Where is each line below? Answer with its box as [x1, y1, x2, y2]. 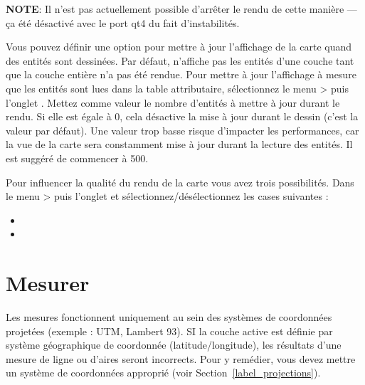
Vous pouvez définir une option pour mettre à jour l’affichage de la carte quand [6, 39, 352, 54]
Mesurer [6, 268, 90, 297]
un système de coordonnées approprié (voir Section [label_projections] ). [6, 365, 321, 380]
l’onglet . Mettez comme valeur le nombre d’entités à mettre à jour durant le [6, 95, 340, 110]
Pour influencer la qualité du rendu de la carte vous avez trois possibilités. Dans [6, 174, 354, 189]
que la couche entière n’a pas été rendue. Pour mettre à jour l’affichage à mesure [6, 67, 356, 82]
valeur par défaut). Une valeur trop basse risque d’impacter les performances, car [6, 122, 359, 137]
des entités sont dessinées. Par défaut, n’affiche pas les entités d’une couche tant [6, 53, 354, 68]
